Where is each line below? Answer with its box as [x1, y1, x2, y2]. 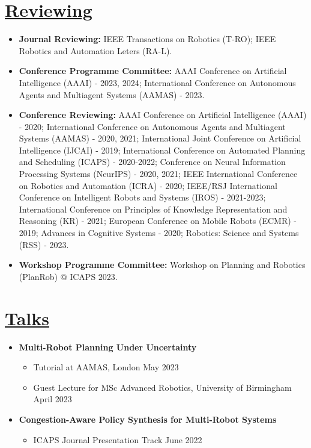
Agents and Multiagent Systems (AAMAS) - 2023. [19, 88, 205, 101]
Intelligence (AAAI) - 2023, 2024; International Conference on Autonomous [19, 76, 296, 89]
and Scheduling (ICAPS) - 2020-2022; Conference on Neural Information [19, 155, 286, 168]
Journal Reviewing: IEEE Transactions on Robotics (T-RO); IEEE [19, 33, 276, 45]
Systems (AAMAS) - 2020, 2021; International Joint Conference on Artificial [19, 132, 301, 145]
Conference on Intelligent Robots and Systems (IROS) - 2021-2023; [19, 191, 266, 204]
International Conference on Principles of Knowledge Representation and [19, 202, 288, 215]
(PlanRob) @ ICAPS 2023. [19, 270, 118, 282]
